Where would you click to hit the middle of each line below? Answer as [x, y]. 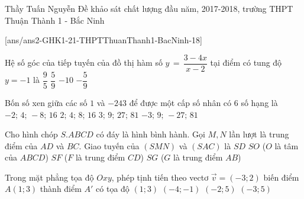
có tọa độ [113, 189]
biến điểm [281, 177]
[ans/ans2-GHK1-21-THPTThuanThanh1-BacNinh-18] [104, 40]
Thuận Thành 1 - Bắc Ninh [55, 20]
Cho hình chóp [31, 134]
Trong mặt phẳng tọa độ [49, 177]
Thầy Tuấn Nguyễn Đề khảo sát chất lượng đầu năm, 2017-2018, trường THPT [149, 8]
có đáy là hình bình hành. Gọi [151, 134]
